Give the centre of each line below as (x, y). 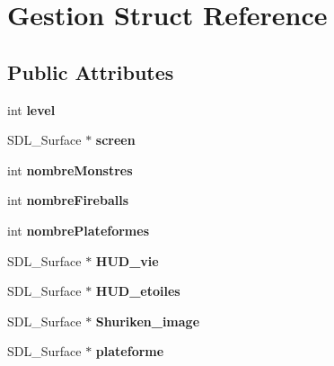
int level (31, 109)
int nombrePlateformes (79, 230)
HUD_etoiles (138, 291)
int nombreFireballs (68, 200)
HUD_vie (127, 260)
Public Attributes (91, 71)
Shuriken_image (148, 321)
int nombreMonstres (70, 170)
